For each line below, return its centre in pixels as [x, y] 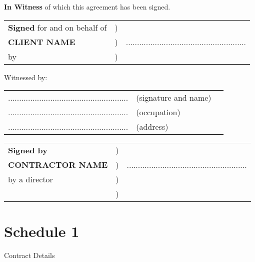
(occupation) [158, 112]
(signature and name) [174, 98]
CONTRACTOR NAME [58, 165]
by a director [30, 179]
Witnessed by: [26, 77]
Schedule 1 [42, 231]
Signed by [28, 150]
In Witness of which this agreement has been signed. [87, 7]
